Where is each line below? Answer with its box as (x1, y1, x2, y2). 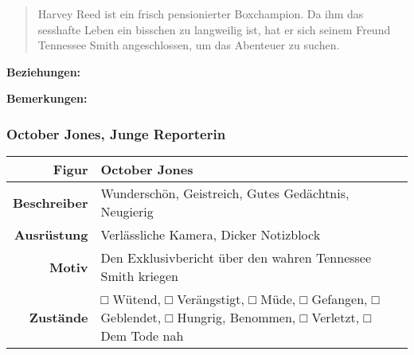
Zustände (29, 308, 88, 327)
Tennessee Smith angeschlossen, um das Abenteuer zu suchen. (37, 37, 340, 53)
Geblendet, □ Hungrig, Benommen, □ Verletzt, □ (100, 308, 372, 327)
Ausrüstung (14, 225, 88, 244)
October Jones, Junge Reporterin (6, 123, 226, 143)
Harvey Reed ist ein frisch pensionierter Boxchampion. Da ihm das (37, 6, 364, 21)
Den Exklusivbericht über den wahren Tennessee (100, 248, 372, 267)
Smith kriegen (100, 267, 178, 286)
